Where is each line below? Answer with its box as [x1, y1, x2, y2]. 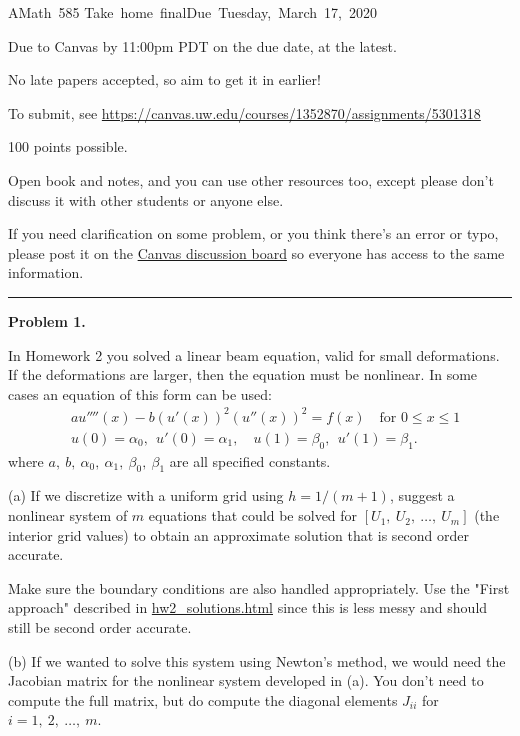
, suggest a [389, 485, 455, 506]
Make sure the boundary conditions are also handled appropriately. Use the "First [8, 577, 510, 598]
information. [8, 262, 84, 283]
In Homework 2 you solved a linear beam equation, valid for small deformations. [8, 344, 500, 365]
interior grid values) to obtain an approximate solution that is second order [8, 524, 470, 545]
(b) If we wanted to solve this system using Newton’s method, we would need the [8, 650, 506, 671]
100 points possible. [8, 136, 128, 157]
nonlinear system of [8, 505, 128, 526]
